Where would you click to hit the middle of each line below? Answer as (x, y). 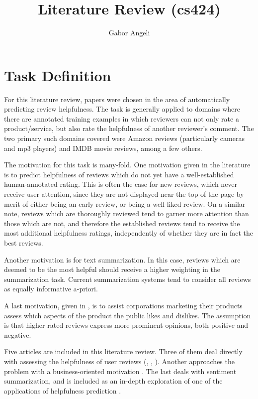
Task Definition (58, 75)
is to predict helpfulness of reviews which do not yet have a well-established (119, 174)
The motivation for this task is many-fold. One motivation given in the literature (127, 165)
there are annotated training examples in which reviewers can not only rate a (122, 118)
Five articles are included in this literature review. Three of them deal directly (123, 351)
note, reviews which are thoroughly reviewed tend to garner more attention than (127, 213)
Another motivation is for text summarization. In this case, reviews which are (122, 259)
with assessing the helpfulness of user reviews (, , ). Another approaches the (119, 361)
